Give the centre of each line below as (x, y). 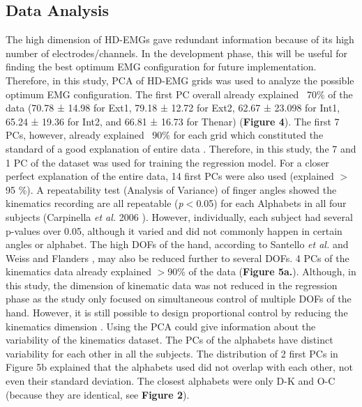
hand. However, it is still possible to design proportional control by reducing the (177, 313)
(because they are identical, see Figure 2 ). (98, 394)
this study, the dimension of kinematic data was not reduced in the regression (172, 285)
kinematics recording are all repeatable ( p (95, 203)
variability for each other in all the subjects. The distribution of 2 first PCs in (172, 353)
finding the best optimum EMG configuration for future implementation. (161, 67)
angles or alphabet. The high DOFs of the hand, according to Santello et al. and (177, 244)
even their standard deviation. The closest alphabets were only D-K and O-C (171, 381)
